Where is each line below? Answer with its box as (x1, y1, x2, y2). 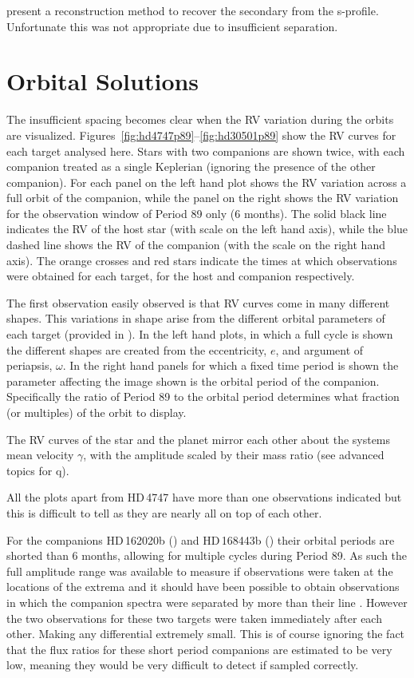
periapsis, (6, 357, 53, 374)
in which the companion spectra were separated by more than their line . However (6, 593, 408, 610)
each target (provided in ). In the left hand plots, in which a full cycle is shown (6, 326, 393, 343)
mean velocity (6, 446, 74, 463)
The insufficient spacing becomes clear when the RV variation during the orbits (6, 111, 394, 128)
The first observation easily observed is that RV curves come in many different (6, 294, 390, 311)
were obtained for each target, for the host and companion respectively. (6, 268, 355, 284)
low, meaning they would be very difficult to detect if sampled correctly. (6, 656, 359, 673)
